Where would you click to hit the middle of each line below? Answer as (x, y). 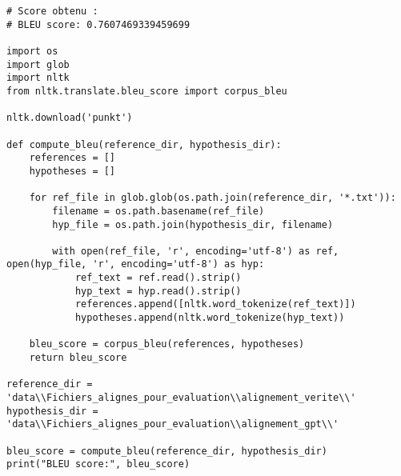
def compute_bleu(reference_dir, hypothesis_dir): (144, 144)
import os (32, 51)
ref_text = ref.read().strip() (158, 278)
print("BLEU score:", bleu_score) (98, 464)
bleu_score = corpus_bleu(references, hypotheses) (167, 344)
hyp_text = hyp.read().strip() (158, 291)
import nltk (38, 78)
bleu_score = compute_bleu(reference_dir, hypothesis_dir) (167, 451)
